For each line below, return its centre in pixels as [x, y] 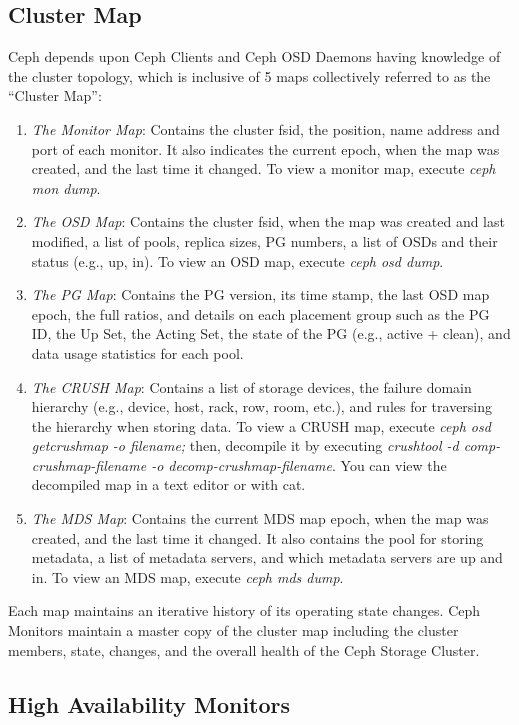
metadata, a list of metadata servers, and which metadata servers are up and [267, 557]
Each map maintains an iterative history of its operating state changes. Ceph [244, 610]
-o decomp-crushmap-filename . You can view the [299, 464]
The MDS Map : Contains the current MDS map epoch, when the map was [260, 518]
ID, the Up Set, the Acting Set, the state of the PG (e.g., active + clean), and [271, 333]
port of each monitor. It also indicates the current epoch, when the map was [265, 148]
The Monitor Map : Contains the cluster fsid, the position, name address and [265, 128]
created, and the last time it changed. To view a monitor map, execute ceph [263, 168]
